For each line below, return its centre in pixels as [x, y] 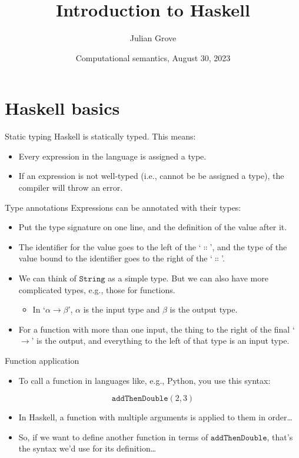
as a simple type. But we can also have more [188, 278]
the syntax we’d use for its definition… [87, 448]
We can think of [47, 278]
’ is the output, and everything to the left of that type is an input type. [160, 341]
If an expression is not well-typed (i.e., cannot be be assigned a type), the [151, 176]
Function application [42, 360]
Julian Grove [153, 38]
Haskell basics [62, 108]
